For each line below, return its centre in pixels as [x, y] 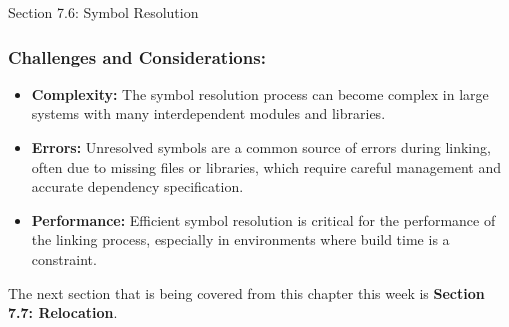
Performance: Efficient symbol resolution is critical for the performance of [263, 219]
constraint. [64, 258]
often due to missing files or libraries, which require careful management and [266, 166]
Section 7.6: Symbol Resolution [103, 12]
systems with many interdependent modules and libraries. [208, 113]
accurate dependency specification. [137, 186]
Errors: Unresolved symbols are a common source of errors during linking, [261, 147]
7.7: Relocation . [63, 312]
